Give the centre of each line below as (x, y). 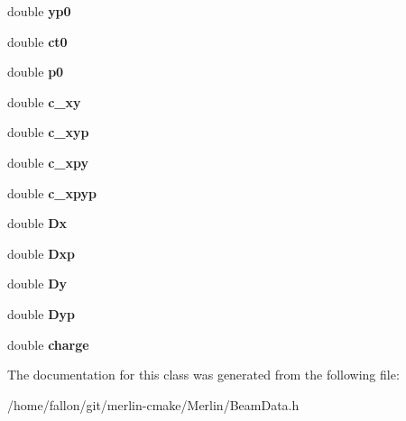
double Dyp (41, 313)
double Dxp (41, 253)
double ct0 (37, 41)
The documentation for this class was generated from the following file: (203, 375)
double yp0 (39, 11)
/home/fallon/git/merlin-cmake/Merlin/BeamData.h (153, 404)
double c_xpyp (52, 192)
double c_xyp (48, 132)
